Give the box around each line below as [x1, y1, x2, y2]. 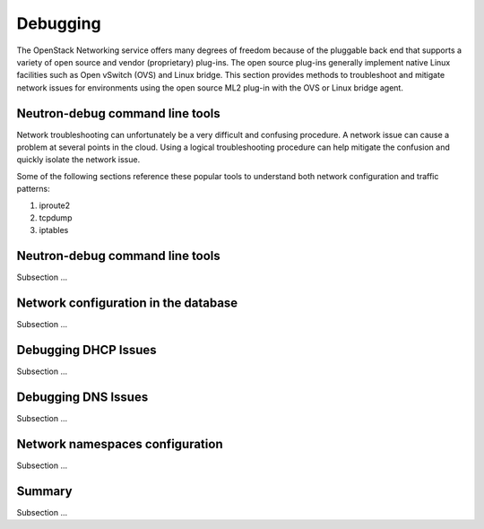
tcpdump [39, 212, 73, 223]
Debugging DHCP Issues [16, 342, 157, 358]
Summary [16, 483, 73, 499]
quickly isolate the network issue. [16, 154, 141, 165]
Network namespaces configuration [16, 436, 223, 452]
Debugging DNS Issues [16, 389, 149, 404]
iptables [39, 225, 69, 236]
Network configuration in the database [16, 296, 238, 311]
